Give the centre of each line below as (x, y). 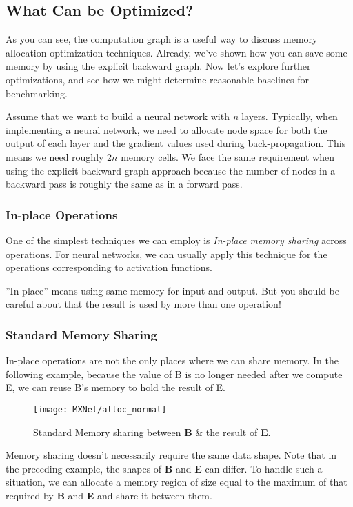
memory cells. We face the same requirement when (228, 156)
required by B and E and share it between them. (109, 495)
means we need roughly (55, 156)
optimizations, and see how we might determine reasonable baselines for (157, 79)
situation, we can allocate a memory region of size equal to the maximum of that (176, 482)
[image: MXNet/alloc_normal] (100, 409)
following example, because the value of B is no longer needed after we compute (174, 374)
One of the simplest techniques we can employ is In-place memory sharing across (176, 240)
